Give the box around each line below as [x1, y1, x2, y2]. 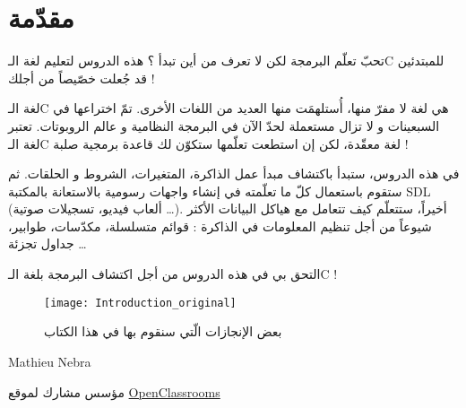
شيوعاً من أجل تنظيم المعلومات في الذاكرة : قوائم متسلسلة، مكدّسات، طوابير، [8, 216, 432, 235]
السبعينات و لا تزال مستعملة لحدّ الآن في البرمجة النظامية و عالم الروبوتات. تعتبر [8, 116, 440, 135]
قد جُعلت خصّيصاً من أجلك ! [8, 68, 155, 87]
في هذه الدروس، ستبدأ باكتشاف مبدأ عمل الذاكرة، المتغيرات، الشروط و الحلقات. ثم [8, 164, 460, 183]
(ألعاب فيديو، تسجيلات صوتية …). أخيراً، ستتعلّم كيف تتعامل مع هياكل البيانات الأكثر [8, 199, 447, 218]
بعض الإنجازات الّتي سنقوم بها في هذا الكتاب [44, 322, 282, 341]
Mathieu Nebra [8, 352, 91, 370]
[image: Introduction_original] [44, 296, 237, 309]
